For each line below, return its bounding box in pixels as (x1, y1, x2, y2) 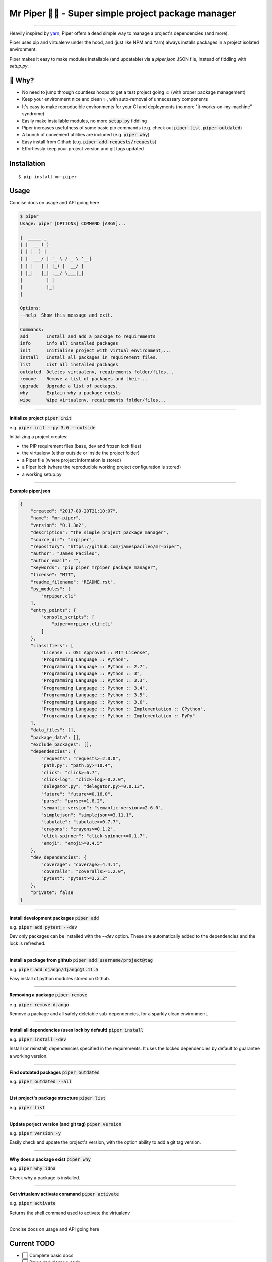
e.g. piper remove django (9, 1001, 69, 1007)
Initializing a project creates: (9, 434, 68, 440)
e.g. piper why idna (9, 1165, 56, 1171)
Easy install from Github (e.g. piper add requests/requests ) (22, 139, 157, 145)
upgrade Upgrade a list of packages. (20, 383, 118, 389)
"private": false (30, 890, 74, 896)
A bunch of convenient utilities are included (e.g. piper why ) (22, 132, 150, 138)
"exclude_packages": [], (30, 741, 92, 747)
